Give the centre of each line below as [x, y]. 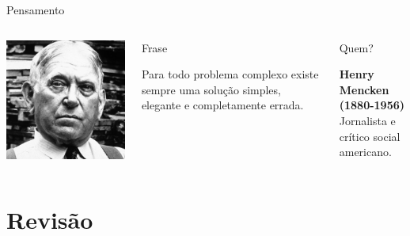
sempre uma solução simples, [211, 89]
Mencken [364, 89]
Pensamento [36, 10]
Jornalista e [367, 120]
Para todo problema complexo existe [230, 74]
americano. [365, 152]
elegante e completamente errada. [222, 105]
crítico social [370, 136]
